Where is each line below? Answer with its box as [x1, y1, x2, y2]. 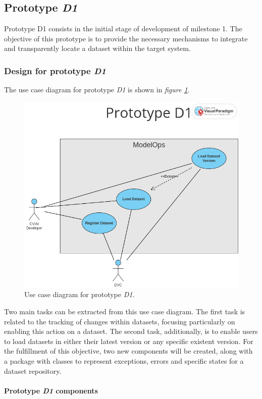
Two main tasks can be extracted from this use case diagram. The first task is [4, 306, 245, 316]
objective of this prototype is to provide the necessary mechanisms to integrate [4, 33, 248, 43]
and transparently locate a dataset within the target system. [4, 43, 191, 53]
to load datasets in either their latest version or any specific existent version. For [4, 335, 253, 346]
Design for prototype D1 [4, 64, 106, 77]
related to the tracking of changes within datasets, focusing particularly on [4, 316, 235, 326]
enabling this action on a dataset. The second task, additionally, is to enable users [4, 326, 258, 336]
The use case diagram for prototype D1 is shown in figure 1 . [4, 84, 190, 95]
